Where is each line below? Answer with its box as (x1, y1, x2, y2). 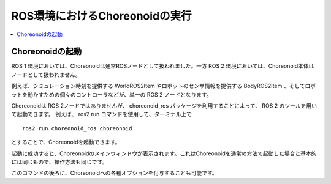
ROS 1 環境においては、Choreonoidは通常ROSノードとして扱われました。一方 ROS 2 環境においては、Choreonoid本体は (11, 62, 314, 70)
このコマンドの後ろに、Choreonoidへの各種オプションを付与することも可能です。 (11, 169, 218, 177)
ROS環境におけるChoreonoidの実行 (11, 9, 192, 23)
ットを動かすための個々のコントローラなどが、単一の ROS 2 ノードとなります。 (11, 90, 212, 98)
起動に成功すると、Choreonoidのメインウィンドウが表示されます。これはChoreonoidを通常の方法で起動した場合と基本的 (11, 150, 317, 157)
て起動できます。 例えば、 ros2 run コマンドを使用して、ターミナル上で (11, 111, 192, 118)
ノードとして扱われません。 (11, 71, 81, 78)
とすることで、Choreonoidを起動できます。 (11, 138, 121, 146)
